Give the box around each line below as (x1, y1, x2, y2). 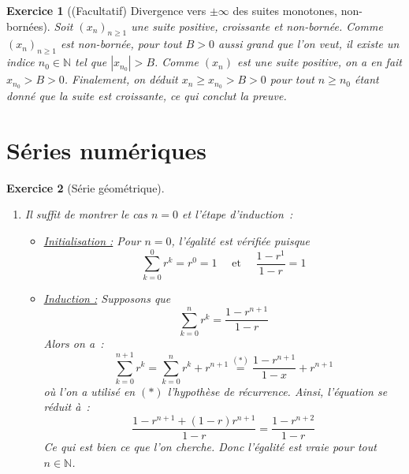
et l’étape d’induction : (182, 206, 293, 222)
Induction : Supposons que (43, 289, 171, 306)
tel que (75, 54, 107, 70)
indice (6, 54, 35, 70)
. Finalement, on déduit (64, 71, 178, 88)
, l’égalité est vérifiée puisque (171, 232, 310, 248)
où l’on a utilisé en (43, 383, 136, 399)
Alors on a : (43, 335, 104, 352)
